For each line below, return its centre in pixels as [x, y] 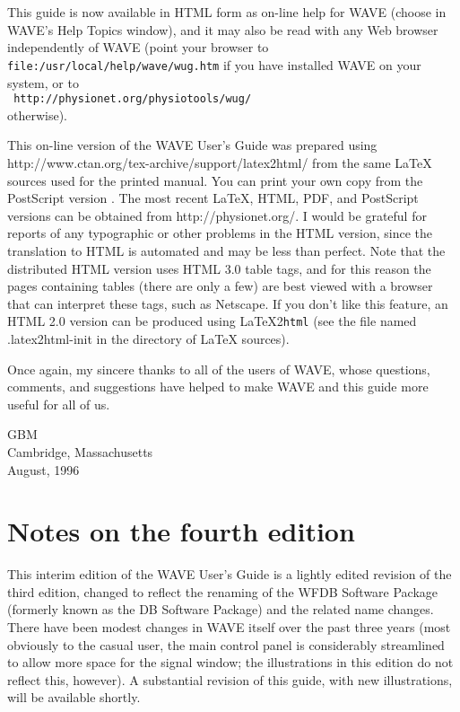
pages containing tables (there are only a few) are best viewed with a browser [220, 286]
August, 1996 [43, 469]
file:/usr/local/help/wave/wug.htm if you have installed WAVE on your [214, 64]
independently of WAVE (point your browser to [138, 47]
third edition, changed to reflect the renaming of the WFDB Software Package [223, 591]
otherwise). [38, 114]
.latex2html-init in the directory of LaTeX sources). [148, 338]
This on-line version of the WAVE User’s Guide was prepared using [192, 145]
